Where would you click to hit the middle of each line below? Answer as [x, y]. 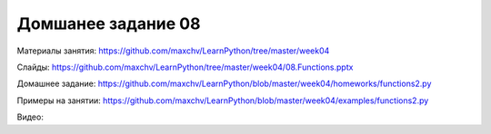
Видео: [30, 117]
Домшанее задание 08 [109, 24]
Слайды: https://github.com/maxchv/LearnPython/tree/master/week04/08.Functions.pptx [185, 67]
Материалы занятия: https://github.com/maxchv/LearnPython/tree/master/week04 [173, 51]
